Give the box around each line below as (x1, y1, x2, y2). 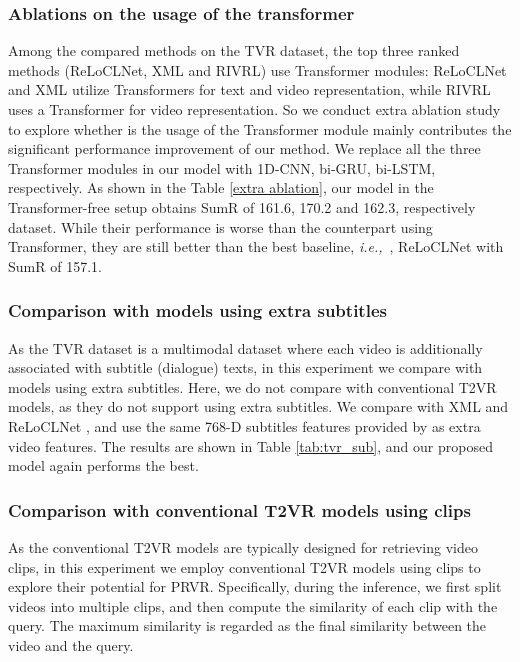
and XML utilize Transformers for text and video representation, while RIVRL (8, 79, 491, 100)
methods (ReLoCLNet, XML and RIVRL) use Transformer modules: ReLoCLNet (8, 59, 507, 80)
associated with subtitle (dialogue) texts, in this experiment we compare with (8, 357, 483, 378)
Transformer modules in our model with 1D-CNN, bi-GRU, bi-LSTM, (8, 157, 436, 178)
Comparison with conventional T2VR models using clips (8, 497, 471, 522)
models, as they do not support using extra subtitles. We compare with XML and (8, 396, 509, 417)
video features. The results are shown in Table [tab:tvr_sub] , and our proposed (8, 435, 493, 456)
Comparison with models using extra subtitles (8, 298, 387, 323)
